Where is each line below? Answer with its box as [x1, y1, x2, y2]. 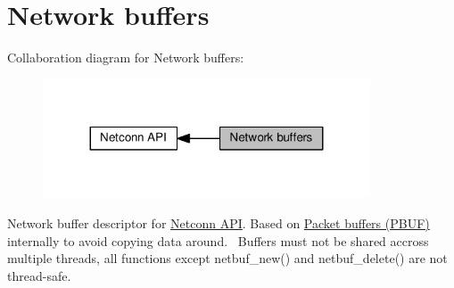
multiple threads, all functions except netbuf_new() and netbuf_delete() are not [7, 249, 448, 267]
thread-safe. [7, 266, 71, 284]
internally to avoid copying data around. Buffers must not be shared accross [7, 231, 429, 250]
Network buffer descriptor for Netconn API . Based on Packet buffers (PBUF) [7, 214, 430, 233]
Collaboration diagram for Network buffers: [7, 48, 244, 67]
